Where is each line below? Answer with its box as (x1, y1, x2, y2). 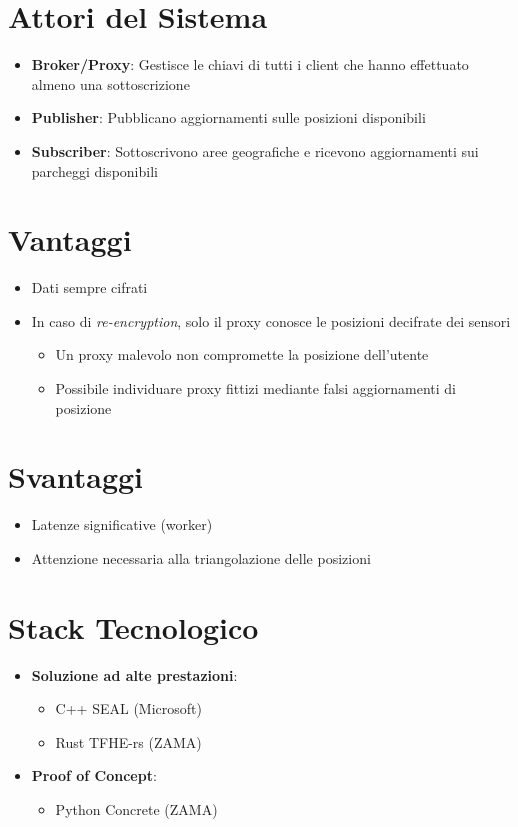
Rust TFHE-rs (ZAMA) (55, 731, 202, 752)
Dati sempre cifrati (31, 277, 148, 298)
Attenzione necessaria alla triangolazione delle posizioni (31, 547, 371, 568)
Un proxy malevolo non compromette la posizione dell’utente (55, 344, 429, 365)
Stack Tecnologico (8, 606, 259, 647)
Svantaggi (8, 456, 144, 497)
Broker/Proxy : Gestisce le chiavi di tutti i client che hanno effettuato (31, 54, 469, 75)
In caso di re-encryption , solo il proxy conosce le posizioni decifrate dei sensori (31, 310, 511, 331)
